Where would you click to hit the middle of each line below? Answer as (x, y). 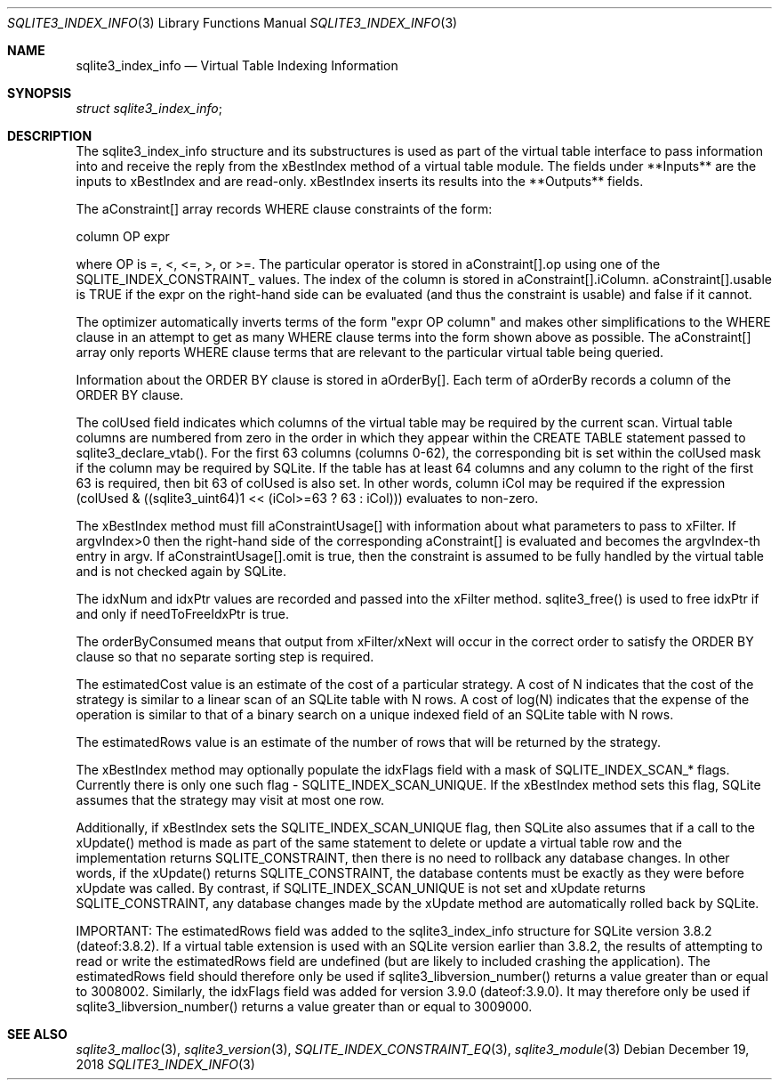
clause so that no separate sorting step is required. (225, 657)
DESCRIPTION (50, 136)
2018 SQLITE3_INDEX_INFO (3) (165, 1064)
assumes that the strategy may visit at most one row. (230, 800)
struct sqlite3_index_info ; (149, 108)
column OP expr (123, 236)
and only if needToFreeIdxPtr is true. (182, 614)
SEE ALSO (37, 1034)
